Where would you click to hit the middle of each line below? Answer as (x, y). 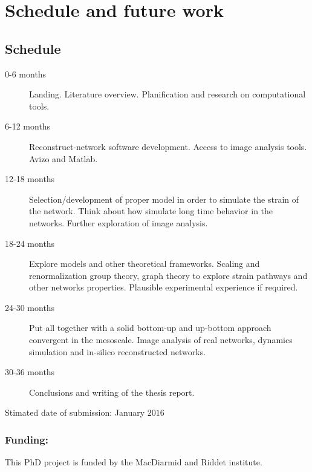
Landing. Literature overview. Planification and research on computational (167, 94)
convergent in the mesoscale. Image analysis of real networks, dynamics (161, 340)
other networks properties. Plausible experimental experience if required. (164, 287)
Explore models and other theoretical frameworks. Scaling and (145, 264)
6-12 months (28, 126)
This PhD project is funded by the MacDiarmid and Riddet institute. (134, 462)
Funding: (27, 439)
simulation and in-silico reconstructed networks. (118, 351)
